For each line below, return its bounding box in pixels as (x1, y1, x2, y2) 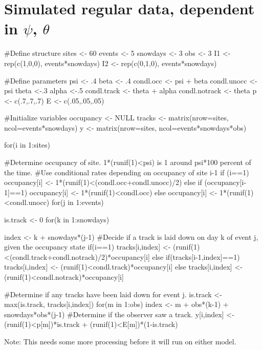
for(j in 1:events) (51, 197, 104, 208)
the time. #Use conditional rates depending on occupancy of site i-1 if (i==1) (4, 167, 249, 177)
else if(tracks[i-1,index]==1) (152, 251, 240, 262)
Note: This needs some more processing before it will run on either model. (4, 336, 236, 346)
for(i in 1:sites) (4, 139, 51, 150)
